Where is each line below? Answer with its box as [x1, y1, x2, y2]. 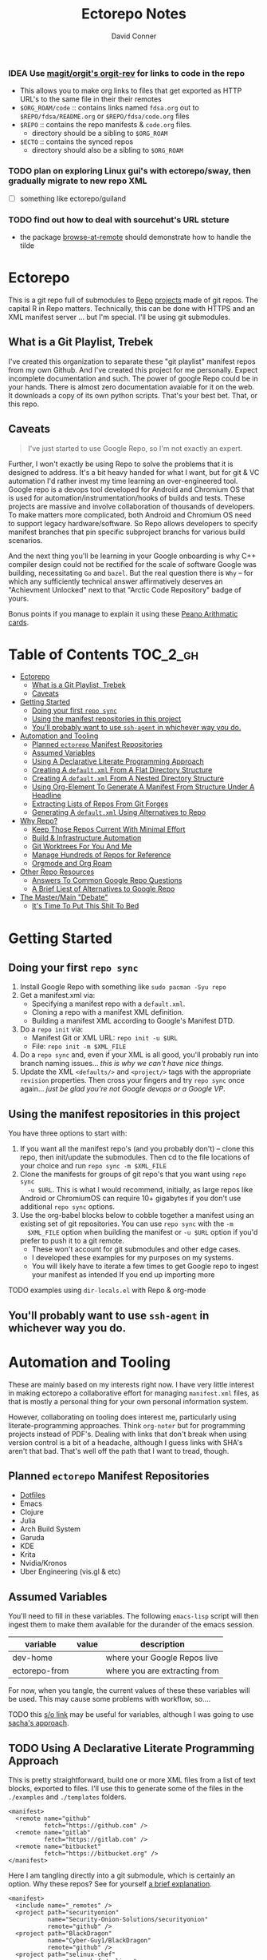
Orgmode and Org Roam [31, 859, 112, 868]
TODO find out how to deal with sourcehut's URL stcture [8, 214, 230, 225]
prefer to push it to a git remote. [19, 1236, 125, 1246]
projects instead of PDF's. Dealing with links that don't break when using [8, 1429, 247, 1439]
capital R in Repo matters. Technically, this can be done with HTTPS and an [8, 303, 255, 313]
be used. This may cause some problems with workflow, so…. [8, 1695, 211, 1704]
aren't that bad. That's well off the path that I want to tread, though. [8, 1446, 230, 1455]
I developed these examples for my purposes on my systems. [31, 1253, 234, 1263]
